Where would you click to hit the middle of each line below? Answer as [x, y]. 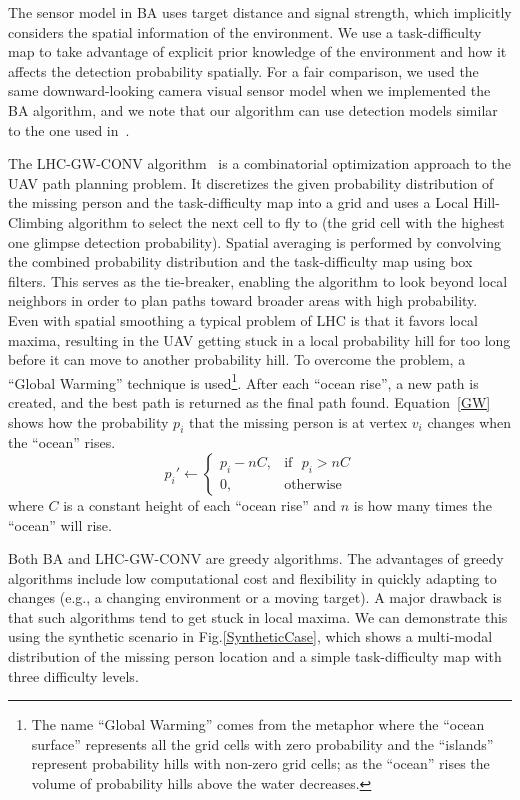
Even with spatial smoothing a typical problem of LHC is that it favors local [243, 319]
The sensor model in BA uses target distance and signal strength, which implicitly [260, 12]
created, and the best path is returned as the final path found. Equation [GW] [249, 401]
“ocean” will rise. [60, 524]
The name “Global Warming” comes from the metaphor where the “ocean [258, 724]
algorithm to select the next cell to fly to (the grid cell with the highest [286, 221]
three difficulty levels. [73, 675]
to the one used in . [69, 129]
